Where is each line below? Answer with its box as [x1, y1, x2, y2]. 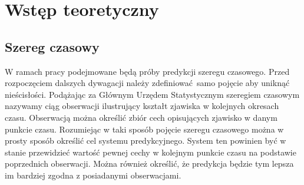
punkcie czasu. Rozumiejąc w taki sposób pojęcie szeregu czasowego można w [5, 123, 284, 135]
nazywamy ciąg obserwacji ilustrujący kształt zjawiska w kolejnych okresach [5, 100, 279, 112]
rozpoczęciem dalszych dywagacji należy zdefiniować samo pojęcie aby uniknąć [5, 77, 290, 89]
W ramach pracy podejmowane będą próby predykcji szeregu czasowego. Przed [5, 65, 290, 77]
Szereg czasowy [5, 37, 100, 55]
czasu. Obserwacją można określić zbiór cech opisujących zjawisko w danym [5, 111, 277, 123]
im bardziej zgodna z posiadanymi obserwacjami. [5, 169, 181, 181]
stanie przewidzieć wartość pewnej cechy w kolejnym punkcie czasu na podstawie [5, 146, 296, 158]
